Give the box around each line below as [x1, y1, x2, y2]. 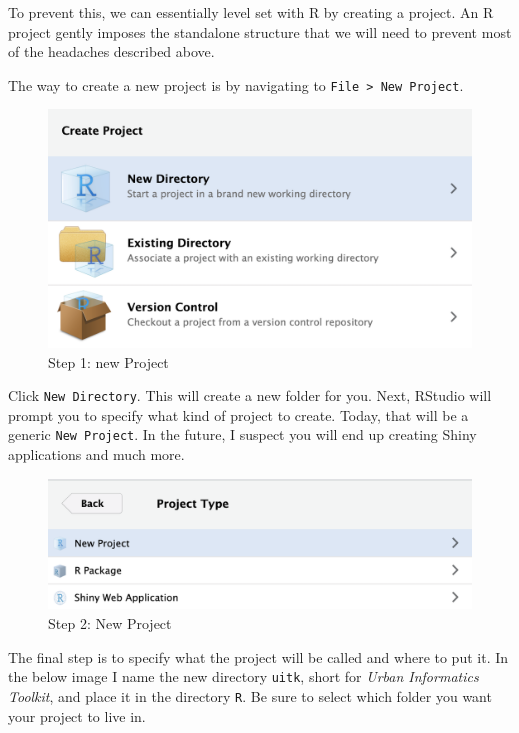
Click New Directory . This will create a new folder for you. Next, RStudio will [8, 385, 492, 406]
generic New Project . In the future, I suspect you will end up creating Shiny [8, 424, 477, 445]
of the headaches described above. [8, 41, 215, 62]
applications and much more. [8, 444, 185, 465]
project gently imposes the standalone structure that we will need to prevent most [8, 21, 512, 42]
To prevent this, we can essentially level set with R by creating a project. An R [8, 2, 494, 22]
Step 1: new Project [48, 351, 169, 372]
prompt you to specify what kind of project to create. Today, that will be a [8, 404, 469, 425]
